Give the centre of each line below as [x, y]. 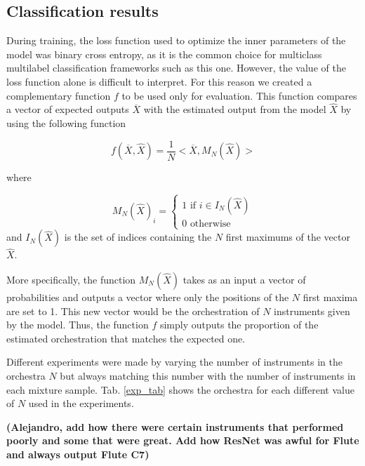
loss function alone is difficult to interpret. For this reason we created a [159, 81]
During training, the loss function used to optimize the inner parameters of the [176, 40]
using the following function [66, 122]
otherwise [210, 224]
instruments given [312, 311]
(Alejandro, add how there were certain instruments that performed [175, 426]
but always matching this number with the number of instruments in [208, 375]
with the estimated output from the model [235, 109]
